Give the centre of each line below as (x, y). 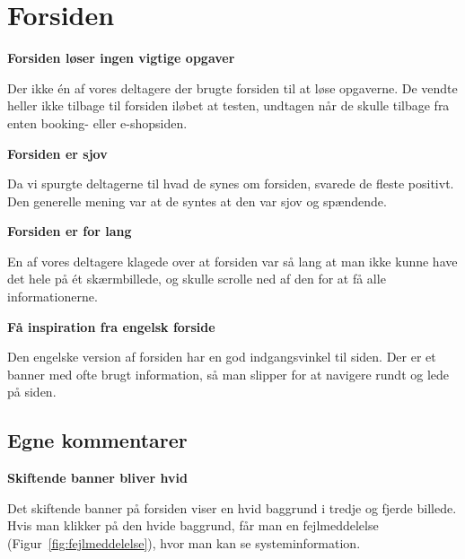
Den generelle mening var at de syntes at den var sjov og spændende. (197, 201)
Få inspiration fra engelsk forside (111, 326)
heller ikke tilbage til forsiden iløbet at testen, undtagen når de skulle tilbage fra (228, 105)
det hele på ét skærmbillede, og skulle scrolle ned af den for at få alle (197, 279)
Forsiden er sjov (57, 153)
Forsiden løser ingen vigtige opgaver (121, 58)
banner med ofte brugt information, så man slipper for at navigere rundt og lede (228, 374)
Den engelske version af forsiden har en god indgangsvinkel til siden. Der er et (222, 357)
